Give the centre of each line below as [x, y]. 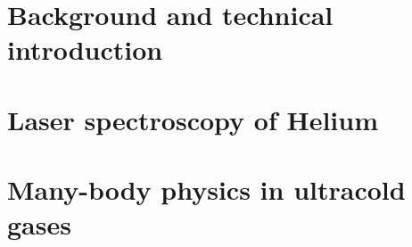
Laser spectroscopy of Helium [193, 119]
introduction [85, 49]
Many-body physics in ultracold [206, 189]
